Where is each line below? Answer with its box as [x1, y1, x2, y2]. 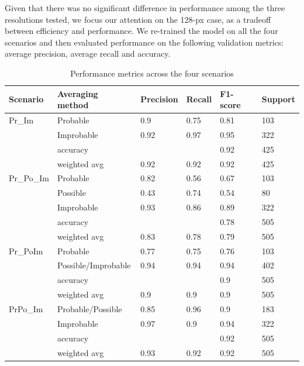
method [57, 99, 89, 111]
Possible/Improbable [57, 259, 131, 271]
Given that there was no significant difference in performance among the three [5, 2, 285, 13]
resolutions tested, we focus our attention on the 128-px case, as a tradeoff [5, 13, 271, 25]
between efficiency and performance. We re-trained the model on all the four [5, 25, 278, 37]
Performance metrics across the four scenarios [70, 67, 234, 79]
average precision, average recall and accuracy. [5, 47, 171, 60]
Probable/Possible [57, 302, 122, 315]
